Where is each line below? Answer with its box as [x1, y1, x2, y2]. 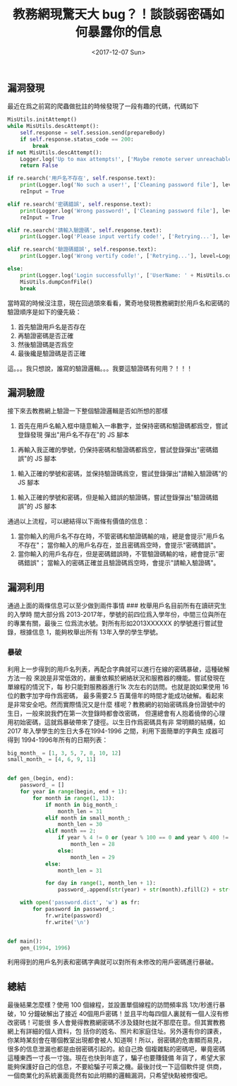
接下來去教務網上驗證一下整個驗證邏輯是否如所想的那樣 [7, 407, 168, 415]
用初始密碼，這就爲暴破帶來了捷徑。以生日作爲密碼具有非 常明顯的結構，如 [7, 718, 226, 726]
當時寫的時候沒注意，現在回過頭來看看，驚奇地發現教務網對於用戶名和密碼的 [7, 298, 230, 307]
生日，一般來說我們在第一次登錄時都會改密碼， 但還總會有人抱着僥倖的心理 [7, 709, 226, 717]
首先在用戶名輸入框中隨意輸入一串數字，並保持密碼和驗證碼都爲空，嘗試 [17, 422, 228, 430]
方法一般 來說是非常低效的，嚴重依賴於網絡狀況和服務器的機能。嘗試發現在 [7, 673, 226, 682]
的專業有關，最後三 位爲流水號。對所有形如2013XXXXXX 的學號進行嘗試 [7, 619, 217, 627]
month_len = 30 [57, 821, 102, 828]
